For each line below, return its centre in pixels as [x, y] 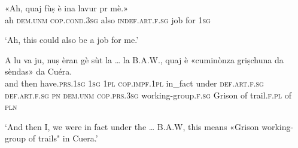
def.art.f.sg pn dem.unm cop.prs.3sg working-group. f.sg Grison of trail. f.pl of [148, 95]
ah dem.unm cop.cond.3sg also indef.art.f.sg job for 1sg [108, 19]
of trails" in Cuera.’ [63, 138]
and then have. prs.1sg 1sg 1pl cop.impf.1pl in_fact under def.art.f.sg [134, 83]
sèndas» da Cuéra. [39, 71]
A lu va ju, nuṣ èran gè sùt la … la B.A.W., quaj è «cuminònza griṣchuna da [144, 59]
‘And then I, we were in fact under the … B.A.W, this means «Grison [132, 126]
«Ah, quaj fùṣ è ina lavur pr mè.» [66, 8]
